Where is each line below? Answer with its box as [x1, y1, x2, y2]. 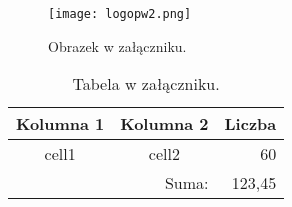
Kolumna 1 [16, 112, 105, 136]
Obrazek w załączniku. [48, 35, 187, 56]
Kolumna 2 [120, 112, 209, 136]
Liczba [224, 112, 277, 136]
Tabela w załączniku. [72, 72, 220, 96]
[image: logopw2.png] [48, 7, 192, 21]
